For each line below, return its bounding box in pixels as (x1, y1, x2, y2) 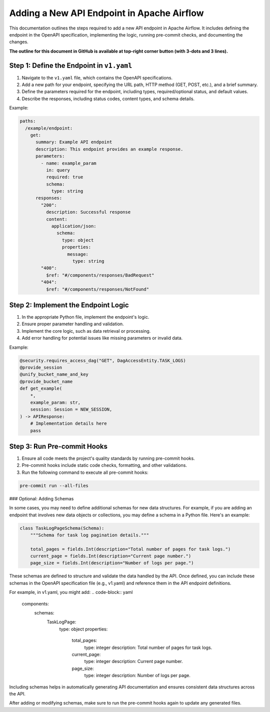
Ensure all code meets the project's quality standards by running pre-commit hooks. (21, 455, 195, 461)
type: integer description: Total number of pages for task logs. (84, 644, 212, 650)
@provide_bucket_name (19, 378, 73, 384)
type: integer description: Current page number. (84, 658, 183, 664)
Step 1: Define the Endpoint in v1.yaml (9, 61, 132, 70)
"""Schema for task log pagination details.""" (30, 532, 149, 538)
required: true (45, 174, 83, 180)
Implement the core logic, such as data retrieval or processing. (21, 328, 151, 334)
